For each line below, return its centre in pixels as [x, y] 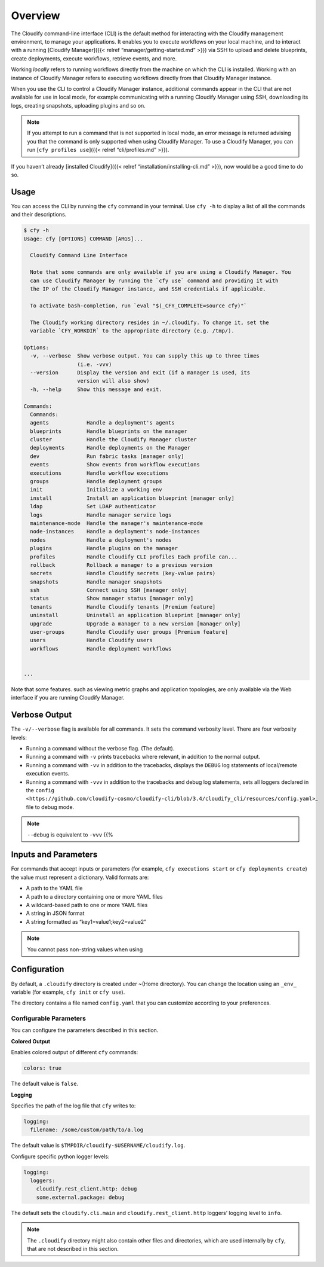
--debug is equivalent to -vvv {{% [70, 835]
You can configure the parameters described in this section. [85, 1030]
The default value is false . [45, 1084]
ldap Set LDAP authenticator [93, 506]
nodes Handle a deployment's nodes [101, 540]
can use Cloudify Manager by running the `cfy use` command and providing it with [154, 280]
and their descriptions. [39, 215]
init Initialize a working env [96, 490]
